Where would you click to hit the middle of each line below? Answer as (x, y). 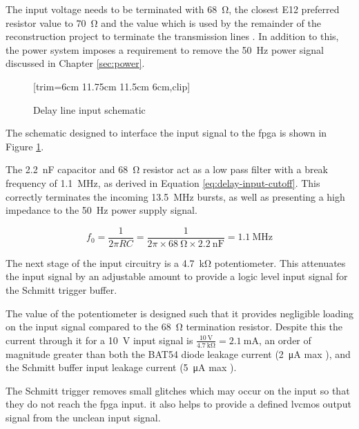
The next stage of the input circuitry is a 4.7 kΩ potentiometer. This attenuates (176, 262)
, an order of (285, 340)
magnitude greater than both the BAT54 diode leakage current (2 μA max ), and (178, 353)
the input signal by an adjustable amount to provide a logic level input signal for (177, 276)
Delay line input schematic (89, 109)
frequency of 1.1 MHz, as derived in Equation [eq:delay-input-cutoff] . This (163, 182)
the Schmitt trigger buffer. (61, 289)
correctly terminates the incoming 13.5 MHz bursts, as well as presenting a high (175, 196)
